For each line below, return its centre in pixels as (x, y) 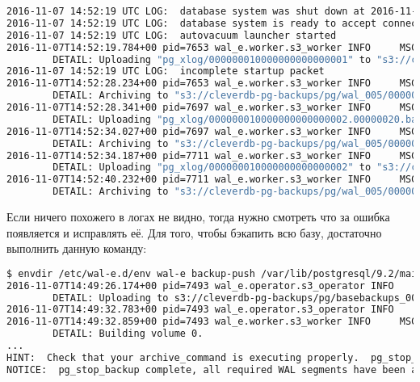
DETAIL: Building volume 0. (128, 334)
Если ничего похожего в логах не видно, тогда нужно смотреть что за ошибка (198, 216)
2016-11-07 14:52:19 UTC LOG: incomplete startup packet (166, 71)
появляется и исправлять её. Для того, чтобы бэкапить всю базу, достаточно (194, 232)
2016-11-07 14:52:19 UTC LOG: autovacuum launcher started (172, 35)
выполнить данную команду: (77, 248)
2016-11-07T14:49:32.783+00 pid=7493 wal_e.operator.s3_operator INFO (200, 310)
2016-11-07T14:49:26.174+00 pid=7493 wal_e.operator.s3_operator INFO (200, 285)
